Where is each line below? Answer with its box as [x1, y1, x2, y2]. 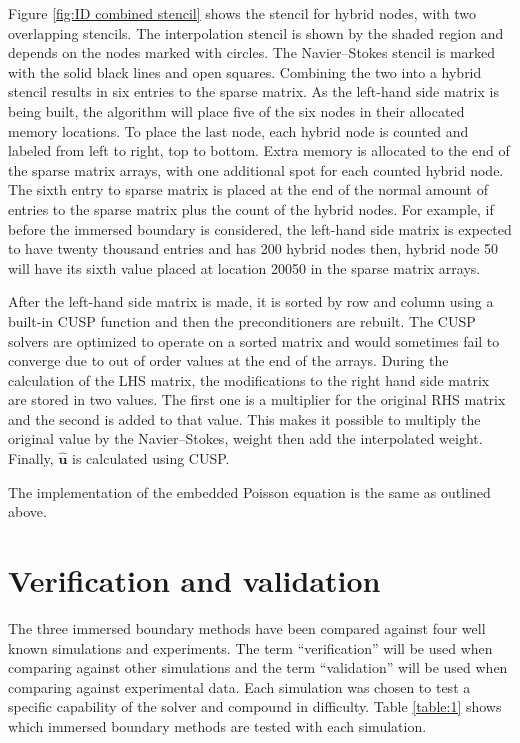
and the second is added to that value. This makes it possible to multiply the [8, 408, 481, 429]
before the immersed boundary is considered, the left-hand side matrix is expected [8, 218, 512, 239]
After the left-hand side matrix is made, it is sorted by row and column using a [8, 291, 494, 312]
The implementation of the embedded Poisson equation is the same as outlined [8, 481, 491, 502]
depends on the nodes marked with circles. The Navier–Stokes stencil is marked [8, 42, 496, 63]
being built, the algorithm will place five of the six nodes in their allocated [8, 100, 465, 121]
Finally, [8, 448, 54, 469]
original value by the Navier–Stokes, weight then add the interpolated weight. [8, 428, 483, 449]
